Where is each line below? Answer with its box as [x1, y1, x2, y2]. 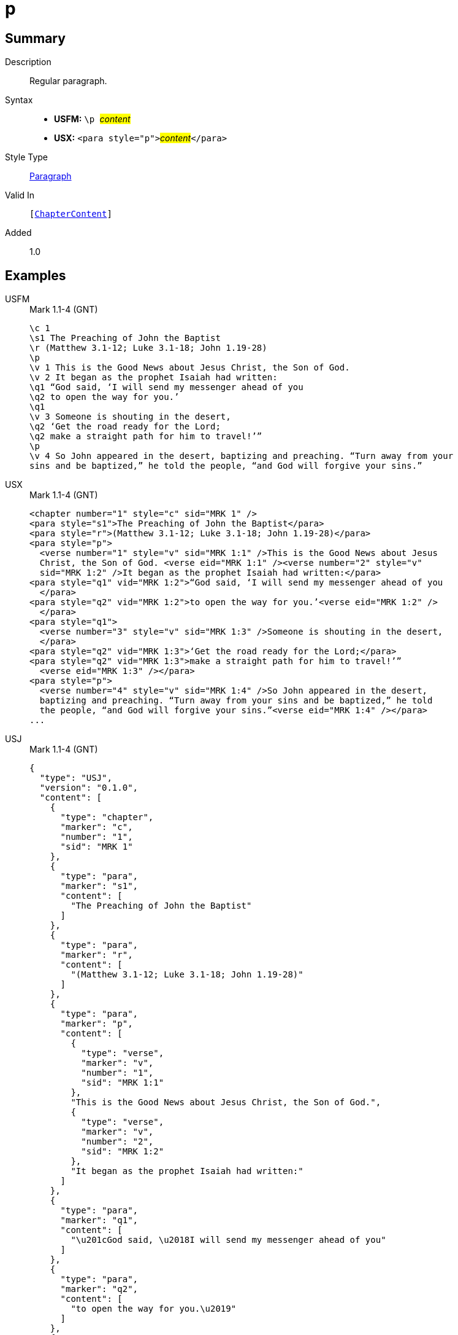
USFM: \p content [54, 114, 131, 125]
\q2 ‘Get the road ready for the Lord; [29, 421, 221, 432]
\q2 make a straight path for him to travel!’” [29, 431, 262, 442]
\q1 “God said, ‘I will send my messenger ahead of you [29, 382, 303, 393]
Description [5, 57, 52, 68]
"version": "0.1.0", [39, 783, 139, 793]
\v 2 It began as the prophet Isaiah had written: [29, 372, 278, 383]
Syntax [5, 95, 33, 106]
